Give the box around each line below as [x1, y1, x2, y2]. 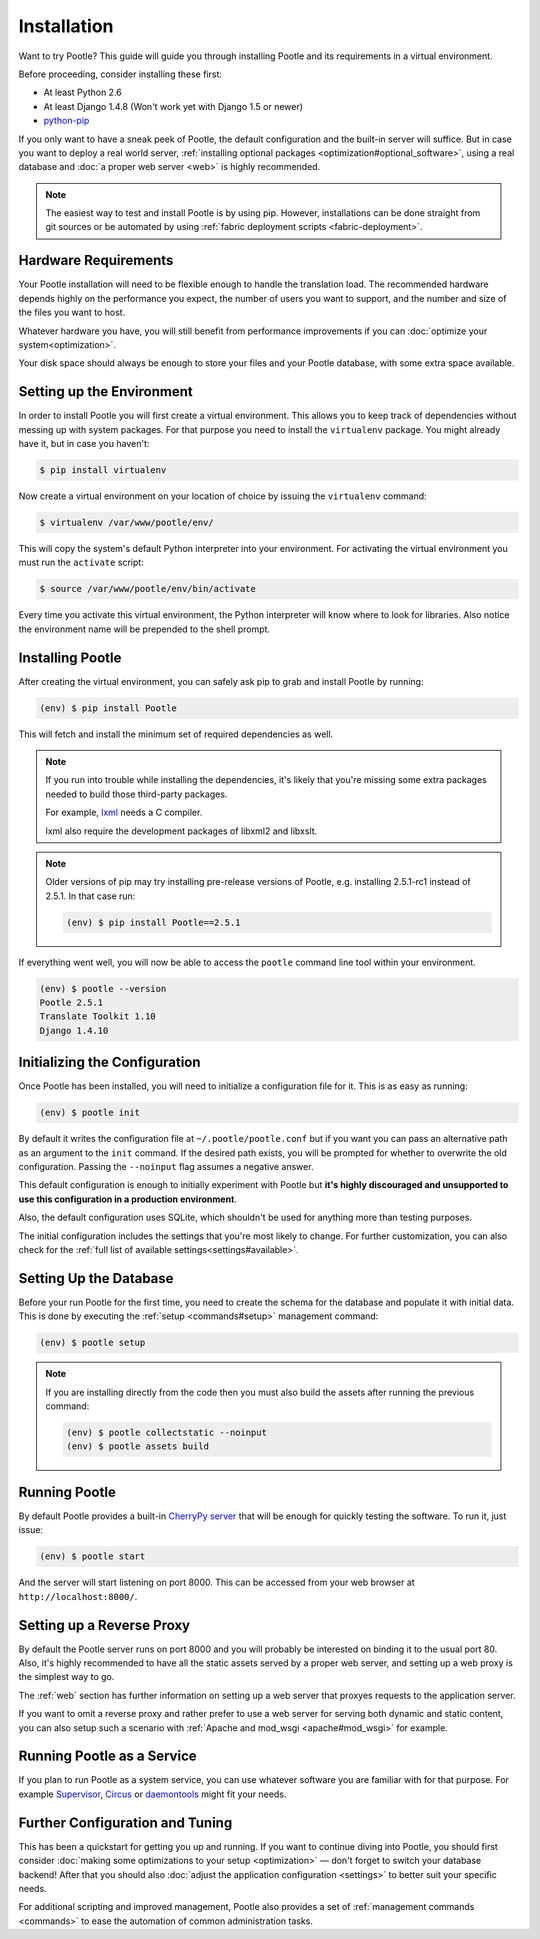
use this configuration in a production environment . [18, 1193, 237, 1205]
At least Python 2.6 [43, 86, 122, 99]
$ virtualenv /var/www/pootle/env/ [39, 516, 214, 528]
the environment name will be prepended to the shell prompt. [18, 623, 270, 635]
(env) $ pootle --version [39, 983, 167, 994]
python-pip [43, 115, 90, 127]
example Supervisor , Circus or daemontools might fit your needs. [18, 1788, 287, 1800]
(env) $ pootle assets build [66, 1441, 210, 1452]
